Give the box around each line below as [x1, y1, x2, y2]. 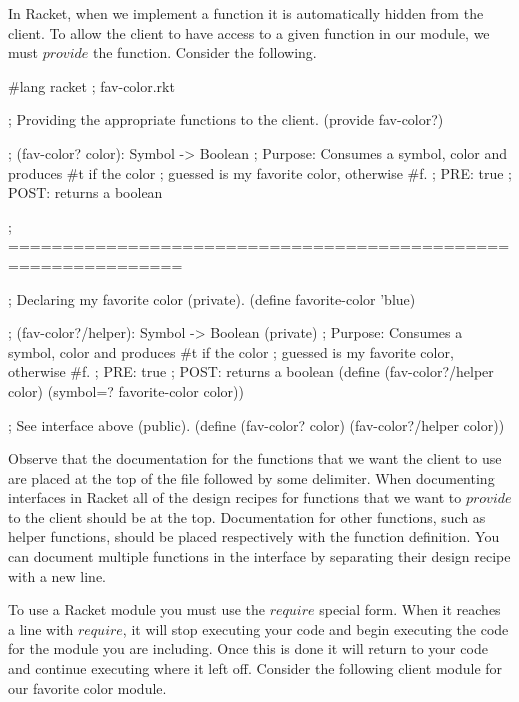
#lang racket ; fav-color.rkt [8, 75, 175, 96]
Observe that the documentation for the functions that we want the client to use [8, 448, 502, 469]
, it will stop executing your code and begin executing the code [122, 618, 509, 639]
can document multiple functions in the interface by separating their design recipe [8, 546, 511, 567]
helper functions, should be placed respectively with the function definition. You [8, 526, 500, 547]
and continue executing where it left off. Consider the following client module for [8, 658, 503, 679]
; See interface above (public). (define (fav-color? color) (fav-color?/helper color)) [8, 414, 505, 435]
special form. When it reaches [319, 599, 501, 620]
